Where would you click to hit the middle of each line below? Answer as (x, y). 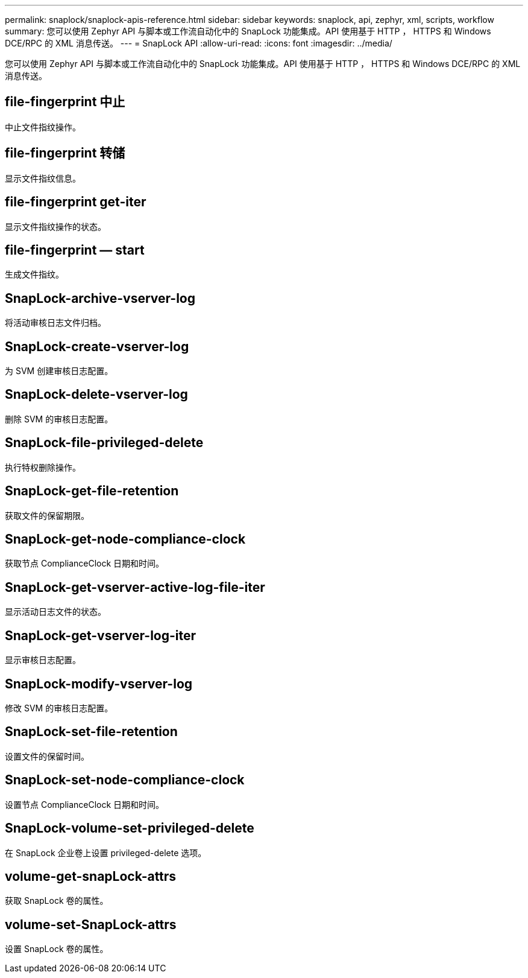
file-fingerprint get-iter (76, 202)
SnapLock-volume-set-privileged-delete (130, 828)
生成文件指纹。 (34, 275)
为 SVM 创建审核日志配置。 (59, 371)
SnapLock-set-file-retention (91, 732)
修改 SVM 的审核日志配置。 (59, 708)
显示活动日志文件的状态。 (55, 612)
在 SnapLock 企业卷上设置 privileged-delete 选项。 (106, 853)
